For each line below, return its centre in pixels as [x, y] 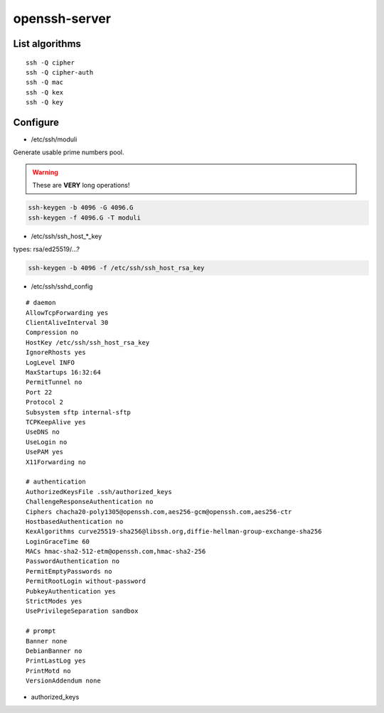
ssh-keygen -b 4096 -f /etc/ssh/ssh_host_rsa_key [116, 268]
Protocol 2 [45, 402]
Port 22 [39, 392]
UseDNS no [43, 432]
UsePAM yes [45, 452]
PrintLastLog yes [56, 661]
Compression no [52, 333]
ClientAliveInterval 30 [67, 323]
